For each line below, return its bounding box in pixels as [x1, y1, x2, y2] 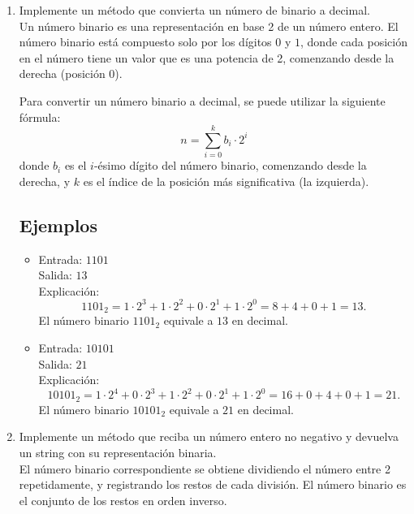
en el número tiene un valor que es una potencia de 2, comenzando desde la [19, 49, 395, 66]
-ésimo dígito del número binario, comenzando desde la [93, 157, 367, 174]
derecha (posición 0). [19, 65, 123, 82]
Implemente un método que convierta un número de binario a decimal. [19, 2, 370, 18]
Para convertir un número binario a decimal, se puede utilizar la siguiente [19, 92, 386, 109]
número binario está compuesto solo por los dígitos [19, 33, 272, 50]
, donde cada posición [300, 33, 408, 50]
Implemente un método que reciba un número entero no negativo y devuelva [19, 428, 399, 445]
